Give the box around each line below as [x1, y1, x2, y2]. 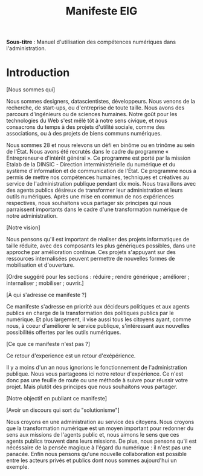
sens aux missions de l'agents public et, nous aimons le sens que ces [6, 431, 179, 439]
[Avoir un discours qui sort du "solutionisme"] [6, 406, 120, 414]
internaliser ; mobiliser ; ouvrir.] [6, 279, 84, 287]
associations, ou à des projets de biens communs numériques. [6, 130, 162, 137]
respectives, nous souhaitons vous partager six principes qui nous [6, 200, 172, 207]
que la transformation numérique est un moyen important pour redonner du [6, 425, 194, 432]
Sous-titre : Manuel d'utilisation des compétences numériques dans [6, 38, 176, 46]
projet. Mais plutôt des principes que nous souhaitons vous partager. [6, 383, 178, 391]
